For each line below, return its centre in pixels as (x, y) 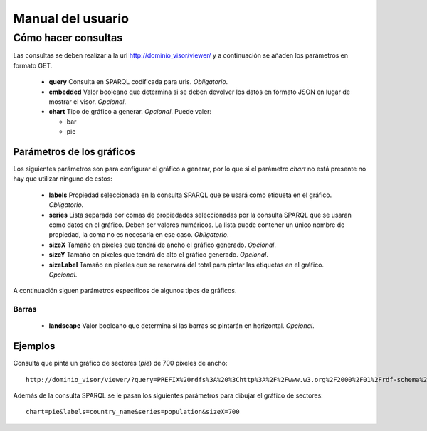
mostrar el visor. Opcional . (88, 101)
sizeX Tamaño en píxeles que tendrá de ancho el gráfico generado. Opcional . (163, 245)
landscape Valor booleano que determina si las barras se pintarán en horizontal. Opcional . (181, 326)
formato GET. (33, 65)
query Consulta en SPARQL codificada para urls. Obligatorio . (138, 82)
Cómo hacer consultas (68, 38)
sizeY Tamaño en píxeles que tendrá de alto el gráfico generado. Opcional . (158, 255)
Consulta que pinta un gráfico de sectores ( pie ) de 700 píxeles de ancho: (120, 363)
